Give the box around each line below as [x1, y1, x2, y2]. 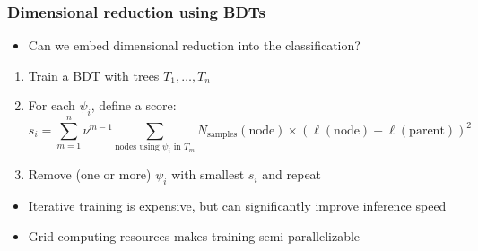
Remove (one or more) [28, 165, 152, 184]
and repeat [262, 165, 322, 184]
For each [28, 96, 75, 115]
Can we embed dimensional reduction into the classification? [28, 36, 361, 55]
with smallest [171, 165, 245, 184]
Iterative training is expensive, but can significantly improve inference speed [28, 196, 447, 215]
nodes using [115, 143, 160, 152]
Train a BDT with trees [28, 65, 160, 84]
